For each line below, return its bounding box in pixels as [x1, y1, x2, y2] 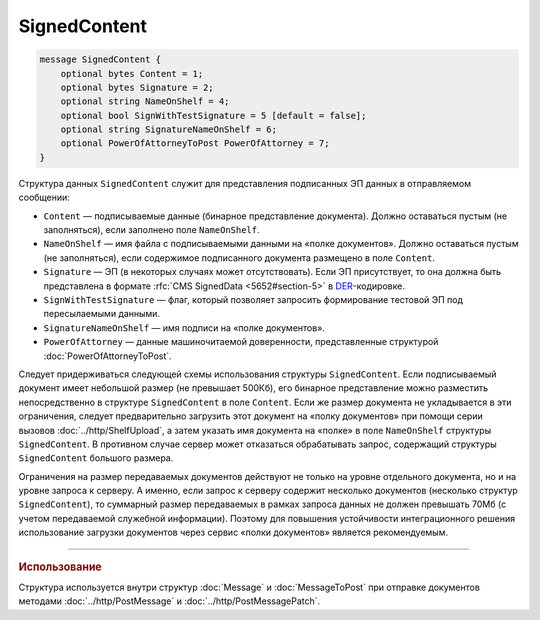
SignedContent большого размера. [18, 452, 174, 464]
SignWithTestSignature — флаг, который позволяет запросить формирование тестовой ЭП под [43, 293, 464, 305]
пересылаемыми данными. [43, 308, 160, 320]
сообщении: [18, 191, 70, 204]
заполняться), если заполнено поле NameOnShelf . [43, 224, 260, 236]
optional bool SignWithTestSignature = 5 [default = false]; [60, 110, 367, 121]
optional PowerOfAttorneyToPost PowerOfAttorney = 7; [60, 138, 330, 149]
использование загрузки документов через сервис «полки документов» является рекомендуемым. [18, 526, 449, 539]
